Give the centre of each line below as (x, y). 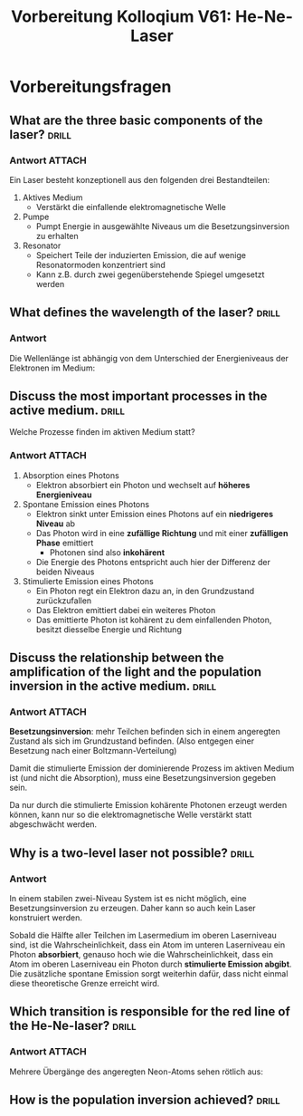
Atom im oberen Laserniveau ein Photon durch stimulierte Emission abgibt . (151, 964)
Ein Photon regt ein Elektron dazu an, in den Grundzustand (145, 591)
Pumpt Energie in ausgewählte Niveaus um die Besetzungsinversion (162, 226)
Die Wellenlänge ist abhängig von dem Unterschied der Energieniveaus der (149, 358)
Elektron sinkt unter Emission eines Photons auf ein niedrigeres (155, 514)
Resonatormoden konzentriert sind (100, 265)
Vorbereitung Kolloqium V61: (121, 17)
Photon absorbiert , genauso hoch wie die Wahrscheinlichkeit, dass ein (142, 955)
